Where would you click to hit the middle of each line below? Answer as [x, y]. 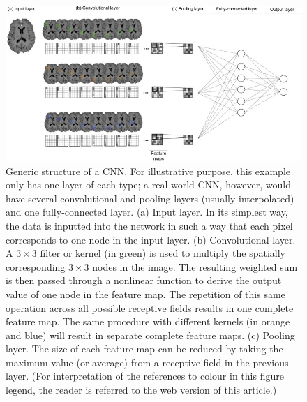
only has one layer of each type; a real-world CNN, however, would [148, 185]
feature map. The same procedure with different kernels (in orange [148, 321]
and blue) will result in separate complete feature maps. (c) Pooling [150, 335]
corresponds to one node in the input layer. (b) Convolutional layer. [151, 239]
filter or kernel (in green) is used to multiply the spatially [163, 253]
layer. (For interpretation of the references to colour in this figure [145, 376]
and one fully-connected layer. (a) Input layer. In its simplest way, [147, 212]
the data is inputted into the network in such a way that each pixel [149, 225]
